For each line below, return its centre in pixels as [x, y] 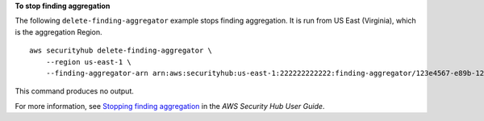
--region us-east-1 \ [89, 62]
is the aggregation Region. [58, 31]
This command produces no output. [75, 91]
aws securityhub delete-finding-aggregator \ [121, 51]
